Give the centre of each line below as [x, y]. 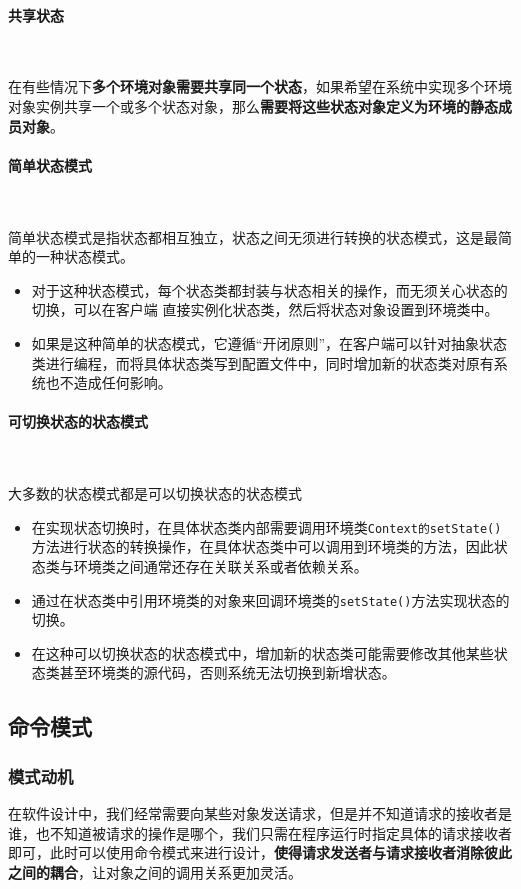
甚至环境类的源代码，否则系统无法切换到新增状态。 [227, 672]
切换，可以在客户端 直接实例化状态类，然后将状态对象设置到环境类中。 [265, 309]
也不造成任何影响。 [108, 382]
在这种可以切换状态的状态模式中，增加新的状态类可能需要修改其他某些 [262, 652]
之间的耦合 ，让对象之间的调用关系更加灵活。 [155, 871]
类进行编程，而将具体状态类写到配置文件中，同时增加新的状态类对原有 [262, 362]
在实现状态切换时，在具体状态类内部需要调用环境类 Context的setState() [266, 526]
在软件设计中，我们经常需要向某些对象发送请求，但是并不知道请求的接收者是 [260, 812]
